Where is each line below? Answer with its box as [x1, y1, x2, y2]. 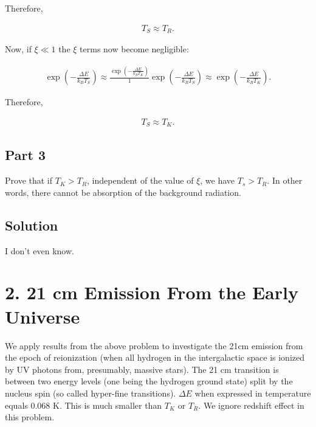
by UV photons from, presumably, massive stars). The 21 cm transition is [5, 363, 279, 375]
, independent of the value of [87, 174, 194, 187]
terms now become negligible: [80, 43, 189, 55]
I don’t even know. [5, 244, 74, 257]
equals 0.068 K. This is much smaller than [5, 398, 162, 411]
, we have [200, 174, 235, 187]
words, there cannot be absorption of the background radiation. [5, 186, 241, 198]
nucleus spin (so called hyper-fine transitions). [5, 386, 176, 399]
